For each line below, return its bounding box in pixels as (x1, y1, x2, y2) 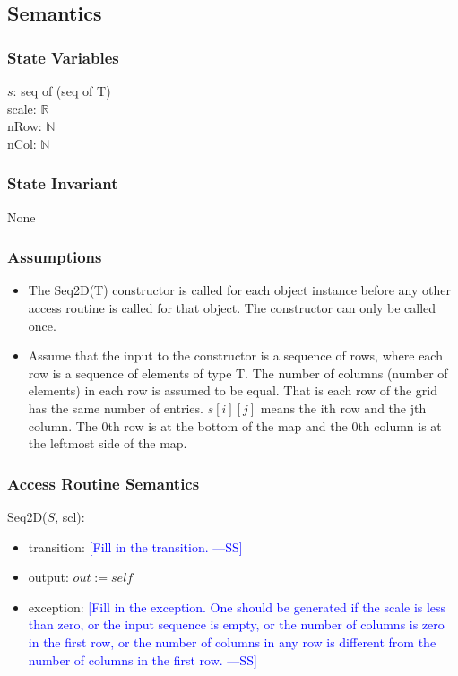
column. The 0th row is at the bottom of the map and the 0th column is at (28, 416, 442, 435)
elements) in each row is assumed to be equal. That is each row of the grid (28, 381, 437, 400)
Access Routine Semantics (7, 472, 200, 494)
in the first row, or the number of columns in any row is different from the (28, 632, 436, 651)
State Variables (7, 46, 119, 68)
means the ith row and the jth (260, 398, 427, 417)
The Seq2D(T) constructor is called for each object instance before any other (28, 281, 451, 299)
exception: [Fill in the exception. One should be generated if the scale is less (28, 597, 446, 616)
